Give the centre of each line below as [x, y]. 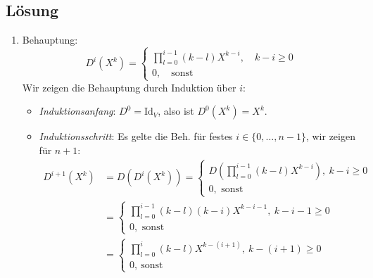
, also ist [176, 111]
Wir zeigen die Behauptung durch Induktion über [129, 87]
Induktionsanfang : [77, 111]
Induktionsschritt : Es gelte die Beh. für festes [136, 136]
